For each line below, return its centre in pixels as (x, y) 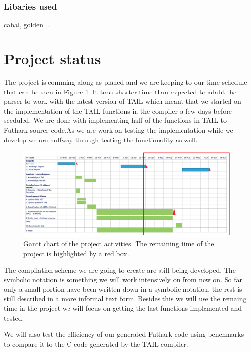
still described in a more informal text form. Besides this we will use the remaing (125, 298)
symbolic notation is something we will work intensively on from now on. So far (123, 279)
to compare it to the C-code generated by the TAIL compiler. (96, 343)
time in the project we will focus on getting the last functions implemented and (123, 308)
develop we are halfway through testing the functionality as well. (101, 139)
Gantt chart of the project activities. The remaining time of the (119, 244)
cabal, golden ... (28, 25)
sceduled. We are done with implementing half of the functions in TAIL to (115, 120)
